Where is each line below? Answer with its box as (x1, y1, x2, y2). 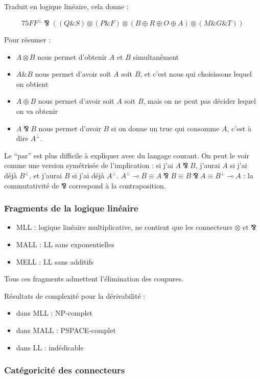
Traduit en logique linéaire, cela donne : (4, 1, 129, 11)
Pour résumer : (4, 34, 51, 45)
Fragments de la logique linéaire (4, 202, 138, 215)
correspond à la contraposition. (68, 180, 166, 191)
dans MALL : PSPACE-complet (16, 325, 116, 335)
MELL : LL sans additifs (16, 256, 94, 267)
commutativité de (4, 180, 59, 191)
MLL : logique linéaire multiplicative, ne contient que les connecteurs (16, 222, 232, 232)
